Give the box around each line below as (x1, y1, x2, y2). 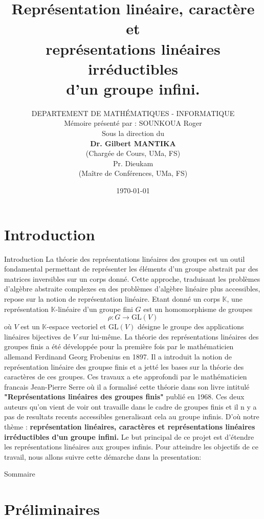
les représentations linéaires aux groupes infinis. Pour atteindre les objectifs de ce (4, 441, 258, 452)
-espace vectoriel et (47, 321, 106, 332)
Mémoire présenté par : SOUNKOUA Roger (64, 118, 202, 128)
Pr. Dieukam (113, 157, 153, 168)
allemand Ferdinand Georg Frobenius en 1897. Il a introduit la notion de (4, 351, 232, 362)
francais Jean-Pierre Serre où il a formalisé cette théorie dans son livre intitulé (4, 381, 250, 392)
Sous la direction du (101, 128, 165, 139)
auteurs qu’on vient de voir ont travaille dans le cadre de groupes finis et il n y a (4, 401, 257, 412)
